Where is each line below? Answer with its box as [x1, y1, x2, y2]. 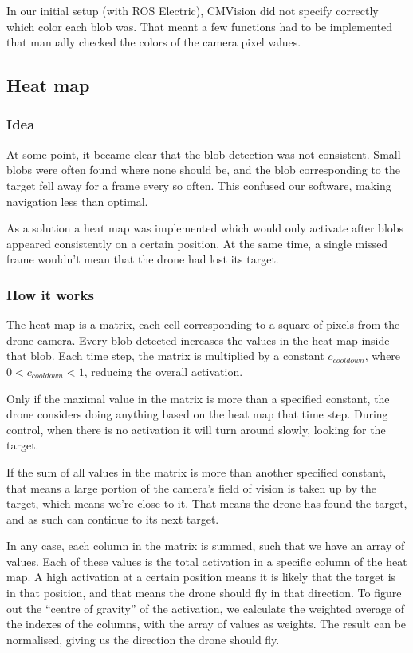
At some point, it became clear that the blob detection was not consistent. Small [6, 145, 401, 162]
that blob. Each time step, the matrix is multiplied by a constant [6, 347, 324, 364]
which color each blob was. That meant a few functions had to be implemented [6, 18, 392, 34]
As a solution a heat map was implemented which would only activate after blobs [6, 220, 404, 236]
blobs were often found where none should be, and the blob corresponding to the [6, 161, 400, 178]
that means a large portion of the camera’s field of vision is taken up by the [6, 479, 376, 496]
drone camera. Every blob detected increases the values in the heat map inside [6, 331, 390, 348]
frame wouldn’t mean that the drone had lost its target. [6, 251, 279, 267]
